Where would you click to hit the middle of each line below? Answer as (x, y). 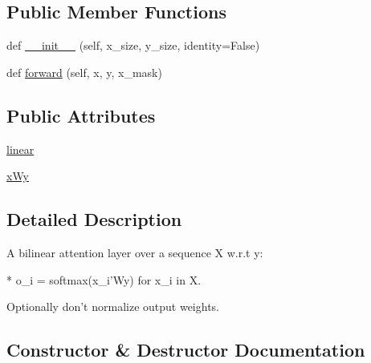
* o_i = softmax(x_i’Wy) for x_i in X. (104, 279)
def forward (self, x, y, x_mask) (84, 72)
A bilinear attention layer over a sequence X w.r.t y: (135, 252)
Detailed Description (94, 219)
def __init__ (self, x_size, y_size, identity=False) (133, 45)
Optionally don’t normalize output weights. (113, 307)
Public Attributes (81, 115)
